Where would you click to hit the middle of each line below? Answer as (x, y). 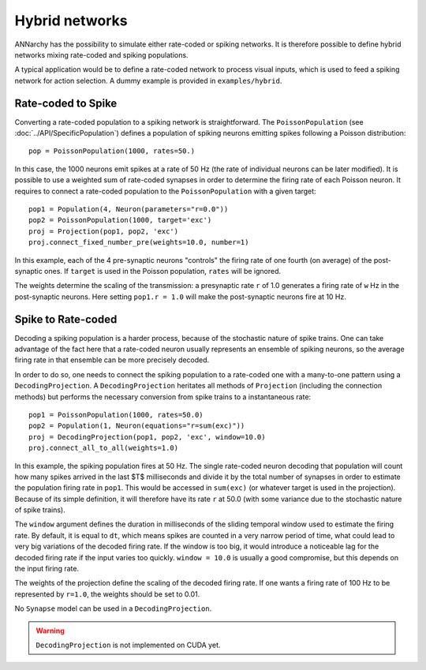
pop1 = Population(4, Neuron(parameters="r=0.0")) (129, 209)
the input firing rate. (47, 569)
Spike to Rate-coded (66, 319)
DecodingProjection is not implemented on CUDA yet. (128, 645)
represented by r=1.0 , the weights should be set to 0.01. (107, 594)
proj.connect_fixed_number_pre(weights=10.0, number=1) (139, 242)
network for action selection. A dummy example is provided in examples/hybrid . (148, 80)
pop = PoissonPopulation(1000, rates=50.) (112, 151)
